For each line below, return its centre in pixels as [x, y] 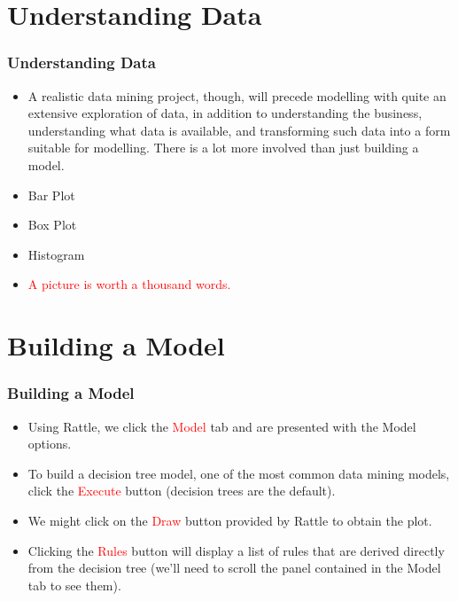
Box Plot [52, 225]
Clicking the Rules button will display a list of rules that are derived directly [236, 550]
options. [50, 444]
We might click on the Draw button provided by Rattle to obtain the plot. [230, 520]
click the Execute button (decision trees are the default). [182, 491]
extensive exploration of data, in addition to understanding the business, [225, 113]
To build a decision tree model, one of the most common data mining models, [239, 473]
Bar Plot [51, 195]
